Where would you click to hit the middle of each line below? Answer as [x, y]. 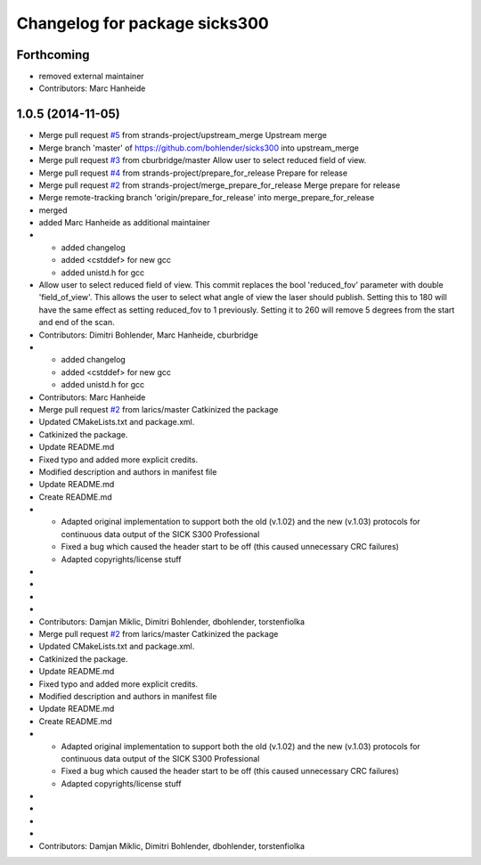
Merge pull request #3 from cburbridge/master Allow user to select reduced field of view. [203, 160]
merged [53, 210]
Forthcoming [53, 55]
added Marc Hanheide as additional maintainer [125, 223]
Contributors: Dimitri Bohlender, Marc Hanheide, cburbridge [148, 335]
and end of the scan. [77, 322]
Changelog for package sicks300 [143, 23]
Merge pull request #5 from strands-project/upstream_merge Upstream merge [183, 135]
